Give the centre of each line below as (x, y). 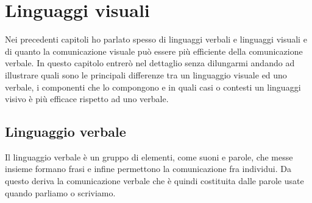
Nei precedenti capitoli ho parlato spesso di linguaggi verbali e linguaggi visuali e (156, 39)
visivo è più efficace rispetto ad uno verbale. (87, 99)
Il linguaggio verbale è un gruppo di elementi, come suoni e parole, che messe (149, 157)
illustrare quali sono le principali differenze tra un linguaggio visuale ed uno (146, 74)
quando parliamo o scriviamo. (60, 192)
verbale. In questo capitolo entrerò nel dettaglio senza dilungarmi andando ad (150, 63)
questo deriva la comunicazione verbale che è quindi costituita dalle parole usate (154, 181)
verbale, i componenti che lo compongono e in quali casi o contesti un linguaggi (153, 87)
